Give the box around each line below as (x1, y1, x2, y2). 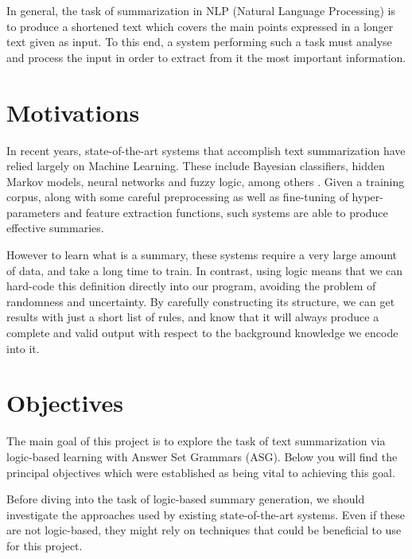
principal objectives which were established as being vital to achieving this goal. (6, 464, 395, 480)
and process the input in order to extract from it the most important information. (6, 49, 406, 65)
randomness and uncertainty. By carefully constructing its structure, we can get (6, 293, 395, 309)
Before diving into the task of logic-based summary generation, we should (6, 491, 365, 507)
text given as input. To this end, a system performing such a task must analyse (6, 33, 392, 50)
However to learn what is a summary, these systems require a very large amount (6, 247, 398, 263)
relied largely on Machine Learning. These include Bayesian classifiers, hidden (6, 157, 385, 174)
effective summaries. (6, 219, 104, 236)
